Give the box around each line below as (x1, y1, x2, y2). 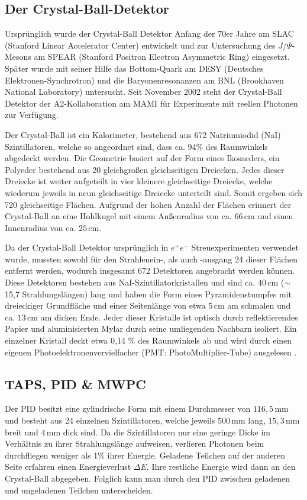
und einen (257, 210, 293, 222)
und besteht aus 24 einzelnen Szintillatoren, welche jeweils (5, 414, 215, 427)
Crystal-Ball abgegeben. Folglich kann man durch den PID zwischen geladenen (5, 472, 290, 484)
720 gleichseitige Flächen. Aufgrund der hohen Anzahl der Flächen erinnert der (5, 198, 292, 210)
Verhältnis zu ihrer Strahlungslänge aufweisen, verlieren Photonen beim (5, 437, 264, 450)
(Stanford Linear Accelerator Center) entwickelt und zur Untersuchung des (5, 39, 276, 51)
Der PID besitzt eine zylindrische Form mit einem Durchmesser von (5, 402, 251, 415)
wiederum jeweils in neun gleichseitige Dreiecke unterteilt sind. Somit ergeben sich (5, 186, 303, 198)
